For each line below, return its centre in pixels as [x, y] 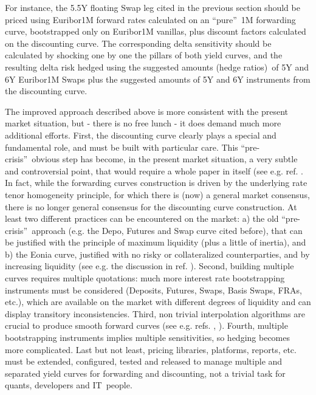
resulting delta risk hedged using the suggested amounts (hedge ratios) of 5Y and [157, 67]
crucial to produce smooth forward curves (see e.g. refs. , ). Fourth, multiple [146, 325]
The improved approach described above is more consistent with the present [147, 111]
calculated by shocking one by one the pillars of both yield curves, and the [144, 55]
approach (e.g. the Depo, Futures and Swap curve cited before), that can [167, 230]
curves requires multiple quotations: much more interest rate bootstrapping [145, 278]
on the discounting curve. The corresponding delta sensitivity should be [138, 43]
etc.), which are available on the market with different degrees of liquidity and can [158, 302]
